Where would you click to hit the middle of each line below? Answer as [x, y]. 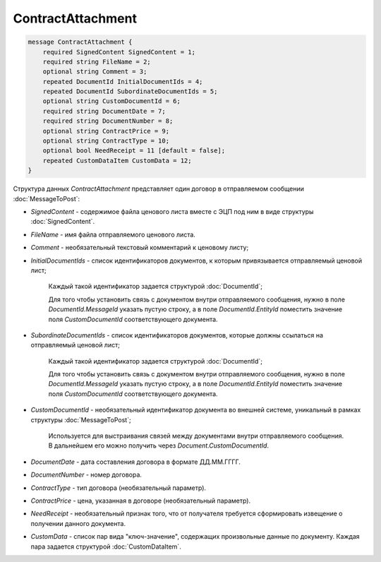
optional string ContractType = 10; [106, 141]
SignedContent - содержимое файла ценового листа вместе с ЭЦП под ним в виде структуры [172, 211]
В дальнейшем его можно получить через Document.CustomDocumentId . [159, 446]
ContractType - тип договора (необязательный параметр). [119, 488]
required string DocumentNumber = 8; [108, 121]
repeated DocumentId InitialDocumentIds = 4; [123, 82]
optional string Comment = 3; [95, 72]
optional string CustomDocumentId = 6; [112, 101]
